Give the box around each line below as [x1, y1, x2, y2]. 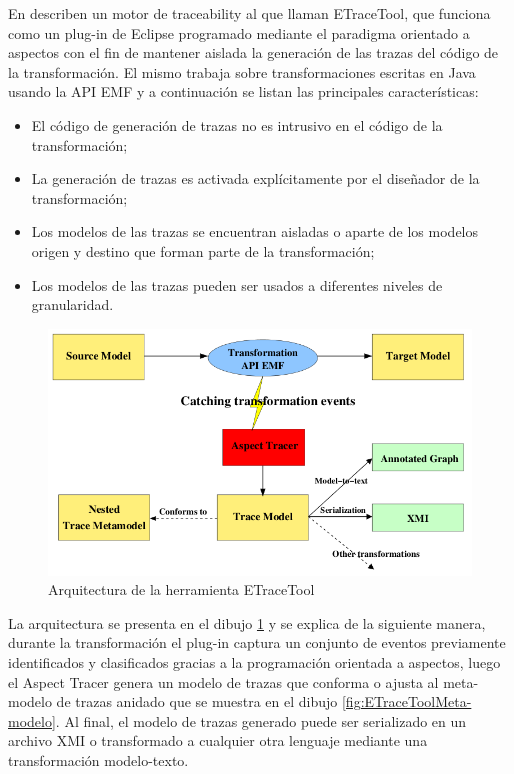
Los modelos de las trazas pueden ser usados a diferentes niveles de [31, 274, 443, 295]
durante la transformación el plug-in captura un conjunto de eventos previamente [8, 632, 506, 653]
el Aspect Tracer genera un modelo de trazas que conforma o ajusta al [8, 671, 439, 692]
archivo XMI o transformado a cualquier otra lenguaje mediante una [8, 730, 428, 751]
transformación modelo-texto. [8, 750, 189, 771]
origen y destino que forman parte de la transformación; [31, 240, 375, 261]
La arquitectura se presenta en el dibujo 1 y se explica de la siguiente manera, [8, 612, 486, 633]
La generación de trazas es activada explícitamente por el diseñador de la [31, 168, 480, 189]
